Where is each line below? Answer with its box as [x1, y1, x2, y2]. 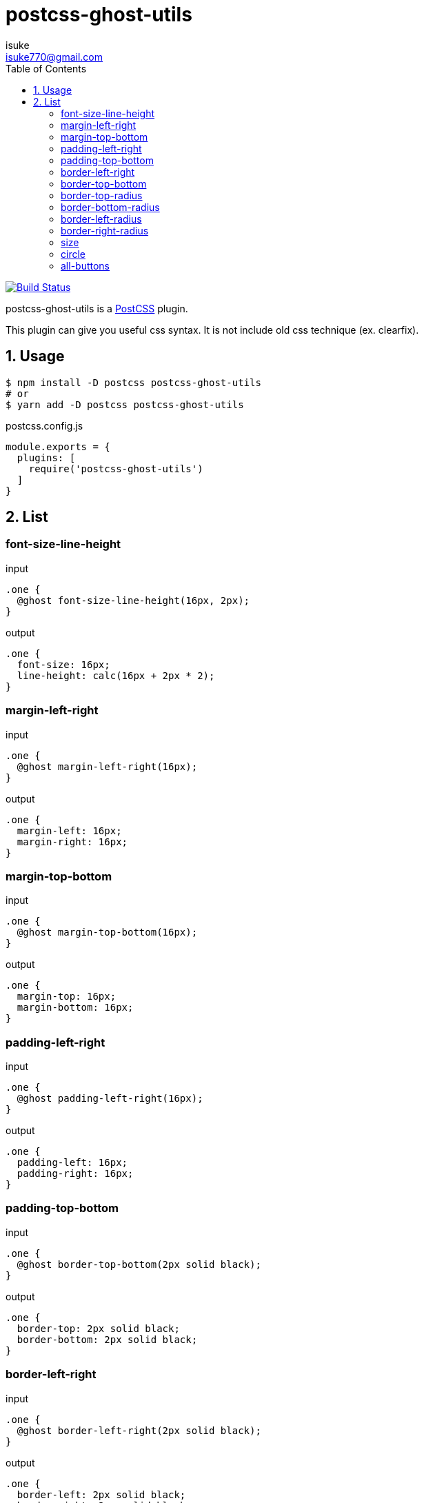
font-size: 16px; [17, 658, 110, 670]
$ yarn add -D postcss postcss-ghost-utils [6, 399, 244, 410]
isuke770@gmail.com [6, 50, 103, 63]
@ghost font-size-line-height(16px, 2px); [17, 594, 250, 606]
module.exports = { [6, 441, 110, 452]
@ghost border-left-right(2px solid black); [17, 1424, 261, 1436]
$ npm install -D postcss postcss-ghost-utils [6, 376, 261, 388]
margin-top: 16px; [17, 991, 117, 1002]
